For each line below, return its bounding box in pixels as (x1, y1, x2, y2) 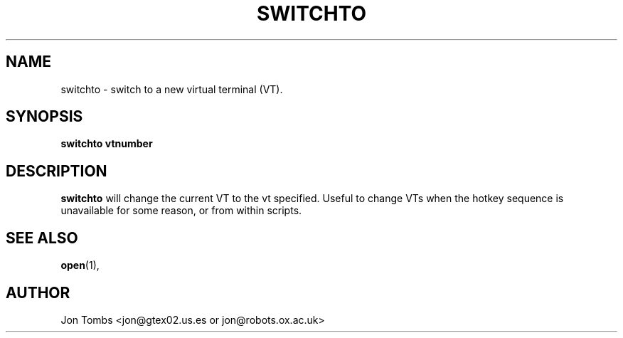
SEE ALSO (6, 228, 78, 247)
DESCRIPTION (6, 162, 107, 180)
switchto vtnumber (60, 137, 153, 150)
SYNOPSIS (6, 107, 83, 126)
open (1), (60, 259, 100, 272)
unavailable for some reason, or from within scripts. (60, 204, 302, 217)
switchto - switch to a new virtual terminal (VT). (60, 83, 283, 95)
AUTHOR (6, 283, 70, 302)
